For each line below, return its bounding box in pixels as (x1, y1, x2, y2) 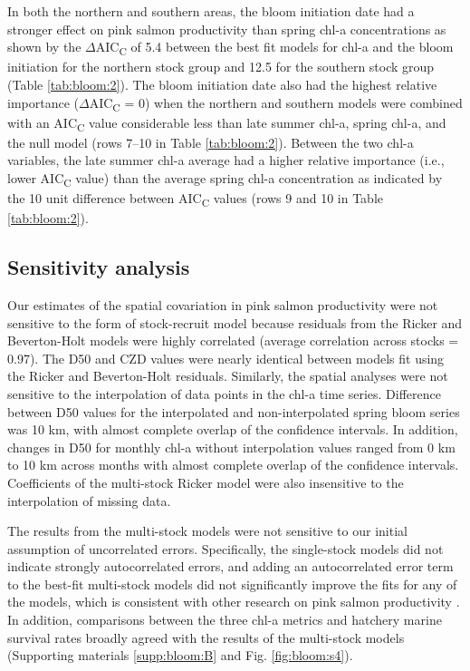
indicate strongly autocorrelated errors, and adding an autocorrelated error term (7, 557, 454, 576)
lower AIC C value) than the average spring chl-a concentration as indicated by (7, 168, 443, 190)
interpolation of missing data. (7, 491, 171, 510)
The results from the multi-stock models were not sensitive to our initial (7, 521, 408, 540)
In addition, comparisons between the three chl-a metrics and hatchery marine (7, 610, 442, 629)
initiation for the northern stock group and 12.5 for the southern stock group (7, 57, 435, 76)
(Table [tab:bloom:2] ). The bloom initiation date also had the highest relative (7, 74, 437, 93)
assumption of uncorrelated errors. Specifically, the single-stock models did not (7, 539, 444, 558)
